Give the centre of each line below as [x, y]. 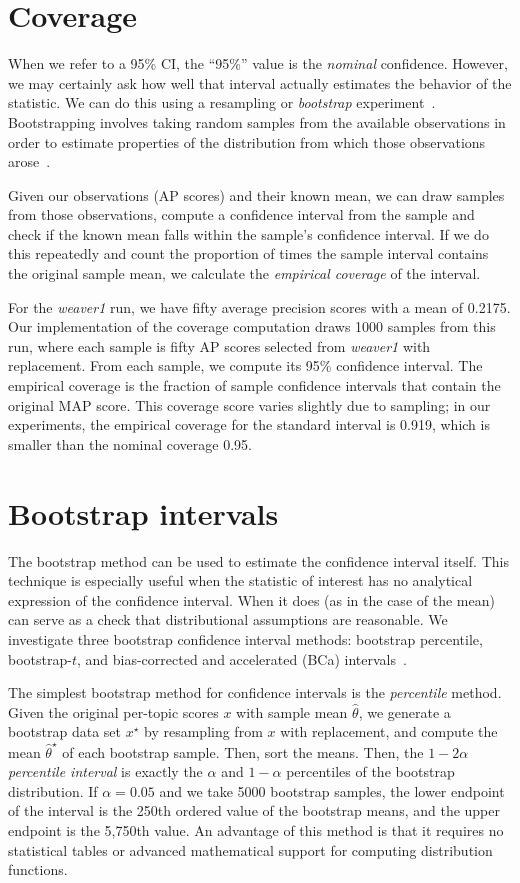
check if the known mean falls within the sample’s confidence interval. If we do [248, 233]
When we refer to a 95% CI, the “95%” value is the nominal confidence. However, [258, 63]
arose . [29, 161]
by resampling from [203, 731]
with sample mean [292, 711]
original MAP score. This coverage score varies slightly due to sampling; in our [249, 404]
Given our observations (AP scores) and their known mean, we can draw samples [256, 194]
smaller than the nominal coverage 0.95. [130, 443]
